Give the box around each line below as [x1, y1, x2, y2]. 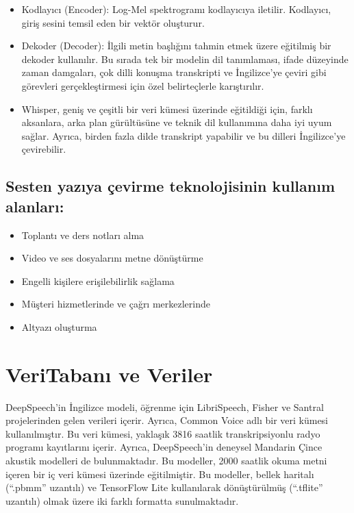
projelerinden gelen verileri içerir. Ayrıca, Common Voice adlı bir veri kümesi [5, 413, 329, 427]
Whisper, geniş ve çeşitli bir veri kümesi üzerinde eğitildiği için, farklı [21, 101, 313, 116]
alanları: [5, 195, 64, 216]
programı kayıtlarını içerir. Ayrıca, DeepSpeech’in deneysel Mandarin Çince [5, 440, 323, 454]
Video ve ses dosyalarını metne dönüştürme [21, 251, 203, 265]
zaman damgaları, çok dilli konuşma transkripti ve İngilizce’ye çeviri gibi [21, 65, 327, 79]
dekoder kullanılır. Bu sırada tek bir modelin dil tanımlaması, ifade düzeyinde [21, 51, 349, 66]
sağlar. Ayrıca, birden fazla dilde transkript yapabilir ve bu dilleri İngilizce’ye [21, 128, 346, 142]
